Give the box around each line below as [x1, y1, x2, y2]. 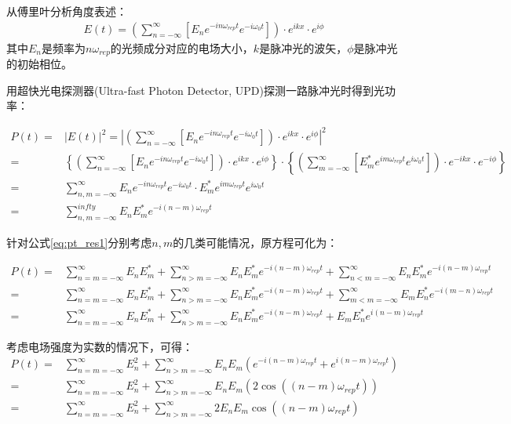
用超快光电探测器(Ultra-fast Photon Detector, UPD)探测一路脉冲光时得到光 [6, 82, 385, 98]
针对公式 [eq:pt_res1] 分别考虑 [6, 234, 152, 251]
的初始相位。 [6, 56, 72, 72]
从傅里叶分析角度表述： [6, 3, 127, 19]
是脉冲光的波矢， [259, 39, 348, 56]
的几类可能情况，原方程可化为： [173, 234, 338, 251]
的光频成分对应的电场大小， [110, 39, 254, 56]
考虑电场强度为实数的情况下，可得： [6, 338, 193, 354]
